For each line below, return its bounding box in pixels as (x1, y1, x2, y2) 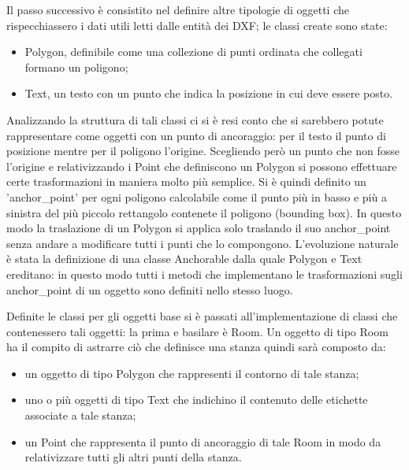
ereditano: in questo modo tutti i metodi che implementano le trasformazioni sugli (6, 265, 403, 282)
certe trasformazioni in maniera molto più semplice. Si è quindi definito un (6, 173, 366, 190)
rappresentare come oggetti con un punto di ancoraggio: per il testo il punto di (6, 127, 386, 143)
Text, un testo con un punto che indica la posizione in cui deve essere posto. (24, 85, 393, 102)
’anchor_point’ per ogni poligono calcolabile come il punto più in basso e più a (6, 188, 387, 205)
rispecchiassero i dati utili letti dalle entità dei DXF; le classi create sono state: (6, 17, 388, 33)
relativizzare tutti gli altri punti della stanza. (24, 449, 242, 465)
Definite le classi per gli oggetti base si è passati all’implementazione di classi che (6, 308, 398, 324)
